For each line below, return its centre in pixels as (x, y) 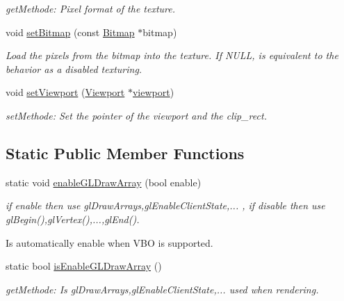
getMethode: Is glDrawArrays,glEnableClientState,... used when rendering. (162, 289)
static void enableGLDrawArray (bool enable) (104, 182)
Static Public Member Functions (125, 153)
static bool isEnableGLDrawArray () (84, 266)
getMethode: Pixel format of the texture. (91, 8)
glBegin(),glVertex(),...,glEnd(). (73, 219)
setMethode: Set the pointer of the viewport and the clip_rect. (136, 115)
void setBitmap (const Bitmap (70, 32)
